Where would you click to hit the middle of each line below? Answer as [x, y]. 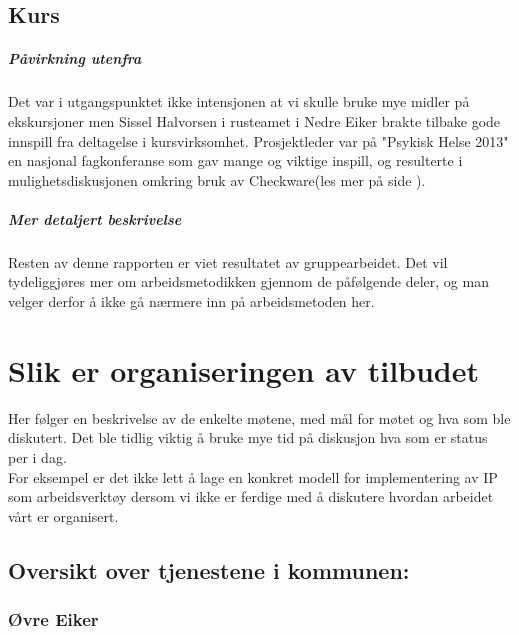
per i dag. [37, 456]
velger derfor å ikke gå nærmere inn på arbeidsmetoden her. [191, 301]
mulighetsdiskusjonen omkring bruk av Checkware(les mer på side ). [217, 179]
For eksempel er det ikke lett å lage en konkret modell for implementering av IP [253, 476]
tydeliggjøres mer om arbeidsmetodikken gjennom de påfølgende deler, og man [248, 281]
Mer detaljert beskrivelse [95, 218]
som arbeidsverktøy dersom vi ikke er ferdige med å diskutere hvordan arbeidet [251, 496]
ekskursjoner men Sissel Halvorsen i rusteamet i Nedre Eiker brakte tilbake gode [254, 120]
